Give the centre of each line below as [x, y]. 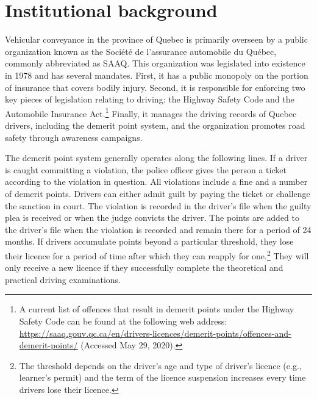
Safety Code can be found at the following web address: [123, 321]
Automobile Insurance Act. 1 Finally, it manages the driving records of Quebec [151, 112]
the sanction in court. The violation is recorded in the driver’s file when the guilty [158, 205]
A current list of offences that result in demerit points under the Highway [157, 309]
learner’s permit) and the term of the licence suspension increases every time [162, 377]
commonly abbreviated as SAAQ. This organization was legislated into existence [155, 63]
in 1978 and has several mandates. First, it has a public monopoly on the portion [157, 75]
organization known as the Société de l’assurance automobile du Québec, [141, 51]
